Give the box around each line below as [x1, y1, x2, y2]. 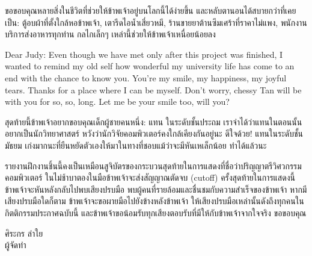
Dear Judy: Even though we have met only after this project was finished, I [5, 48, 283, 60]
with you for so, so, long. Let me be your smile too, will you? [5, 95, 230, 108]
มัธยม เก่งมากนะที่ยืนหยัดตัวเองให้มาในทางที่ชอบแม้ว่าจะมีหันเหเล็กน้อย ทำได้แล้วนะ [5, 139, 267, 151]
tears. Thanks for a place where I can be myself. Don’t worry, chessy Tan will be [5, 83, 302, 96]
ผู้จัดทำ [5, 239, 26, 251]
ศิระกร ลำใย [5, 226, 43, 239]
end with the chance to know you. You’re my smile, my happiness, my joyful [5, 71, 287, 84]
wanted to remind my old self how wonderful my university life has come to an [5, 60, 295, 72]
